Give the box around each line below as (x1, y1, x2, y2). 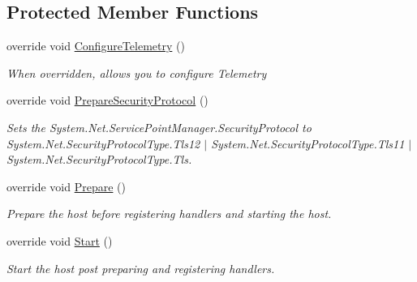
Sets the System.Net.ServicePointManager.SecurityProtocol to (6, 118, 312, 135)
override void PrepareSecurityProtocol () (6, 92, 208, 109)
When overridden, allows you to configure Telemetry (6, 64, 267, 81)
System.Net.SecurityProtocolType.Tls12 (6, 135, 200, 152)
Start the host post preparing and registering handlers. (6, 259, 275, 276)
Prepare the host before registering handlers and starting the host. (6, 205, 332, 222)
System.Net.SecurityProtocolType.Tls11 (211, 135, 405, 152)
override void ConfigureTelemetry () (6, 37, 185, 54)
